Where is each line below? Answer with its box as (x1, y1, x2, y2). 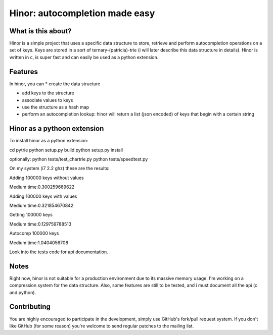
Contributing (9, 303, 51, 311)
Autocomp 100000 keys (9, 230, 59, 237)
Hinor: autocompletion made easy (9, 8, 155, 19)
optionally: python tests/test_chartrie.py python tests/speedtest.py (9, 156, 148, 162)
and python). (9, 289, 36, 295)
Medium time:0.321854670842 (9, 202, 74, 208)
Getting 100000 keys (9, 212, 53, 218)
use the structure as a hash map (22, 104, 89, 110)
